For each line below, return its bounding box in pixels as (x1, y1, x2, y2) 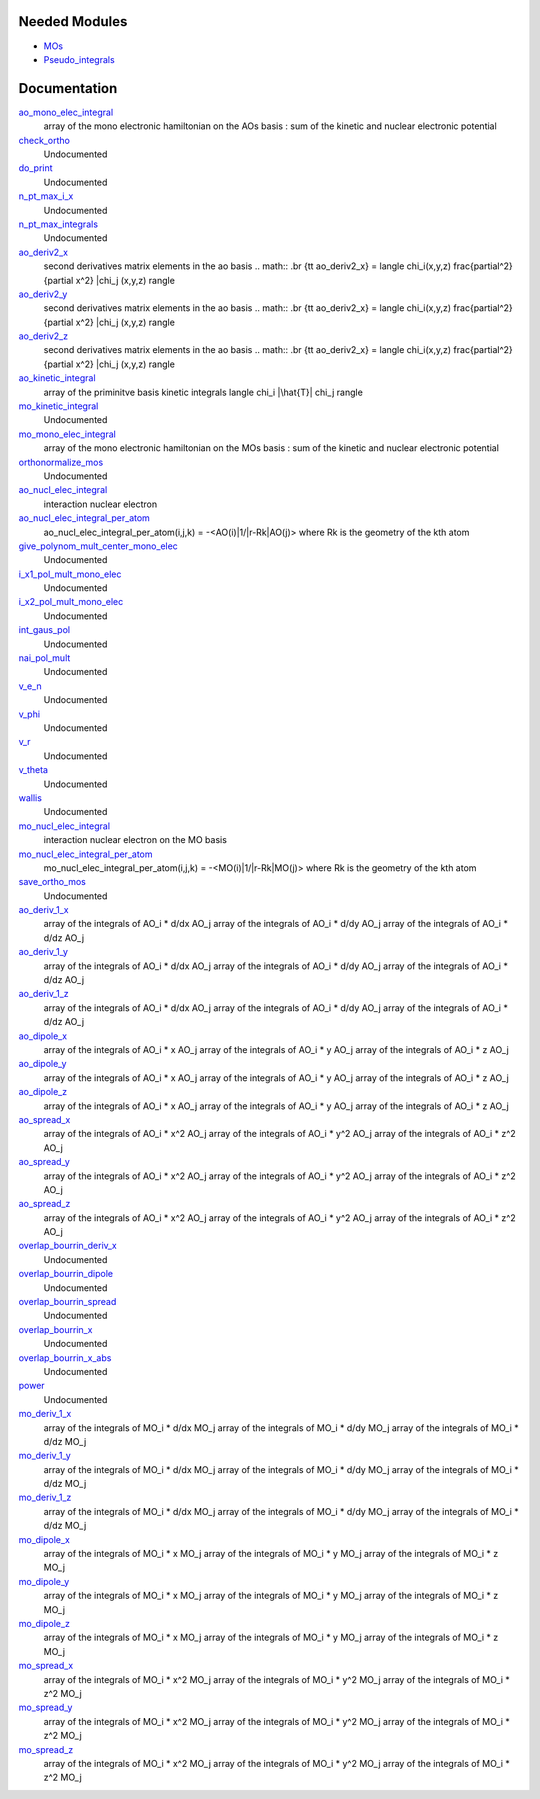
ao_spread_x (18, 1113, 71, 1125)
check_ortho (18, 134, 70, 146)
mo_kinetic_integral (18, 400, 99, 412)
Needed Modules (18, 13, 128, 30)
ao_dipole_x (18, 1030, 68, 1042)
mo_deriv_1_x (18, 1408, 72, 1420)
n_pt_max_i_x (18, 190, 74, 202)
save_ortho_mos (18, 876, 87, 888)
